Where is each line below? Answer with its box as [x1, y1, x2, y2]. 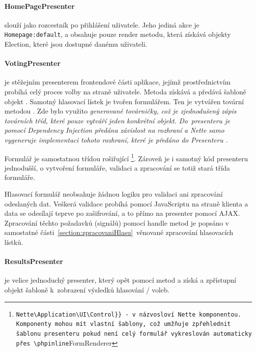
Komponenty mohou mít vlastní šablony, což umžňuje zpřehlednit [16, 321, 231, 328]
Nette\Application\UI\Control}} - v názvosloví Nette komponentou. [16, 311, 241, 318]
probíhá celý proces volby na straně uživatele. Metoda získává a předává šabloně [4, 87, 246, 97]
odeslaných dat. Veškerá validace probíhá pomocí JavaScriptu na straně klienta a [4, 198, 248, 208]
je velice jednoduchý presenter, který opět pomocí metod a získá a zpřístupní [4, 275, 236, 285]
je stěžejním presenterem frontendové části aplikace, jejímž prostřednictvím [4, 77, 231, 87]
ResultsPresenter [4, 256, 63, 266]
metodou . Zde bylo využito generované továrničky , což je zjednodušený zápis [4, 106, 236, 116]
